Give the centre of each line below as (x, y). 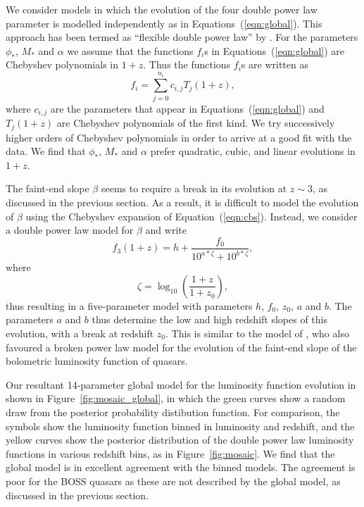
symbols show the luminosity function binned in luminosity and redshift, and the (180, 426)
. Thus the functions (187, 64)
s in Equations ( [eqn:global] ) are (275, 50)
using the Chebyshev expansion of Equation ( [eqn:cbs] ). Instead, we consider (192, 216)
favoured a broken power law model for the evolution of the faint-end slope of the (181, 347)
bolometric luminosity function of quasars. (97, 361)
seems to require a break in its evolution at (194, 188)
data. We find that (46, 151)
